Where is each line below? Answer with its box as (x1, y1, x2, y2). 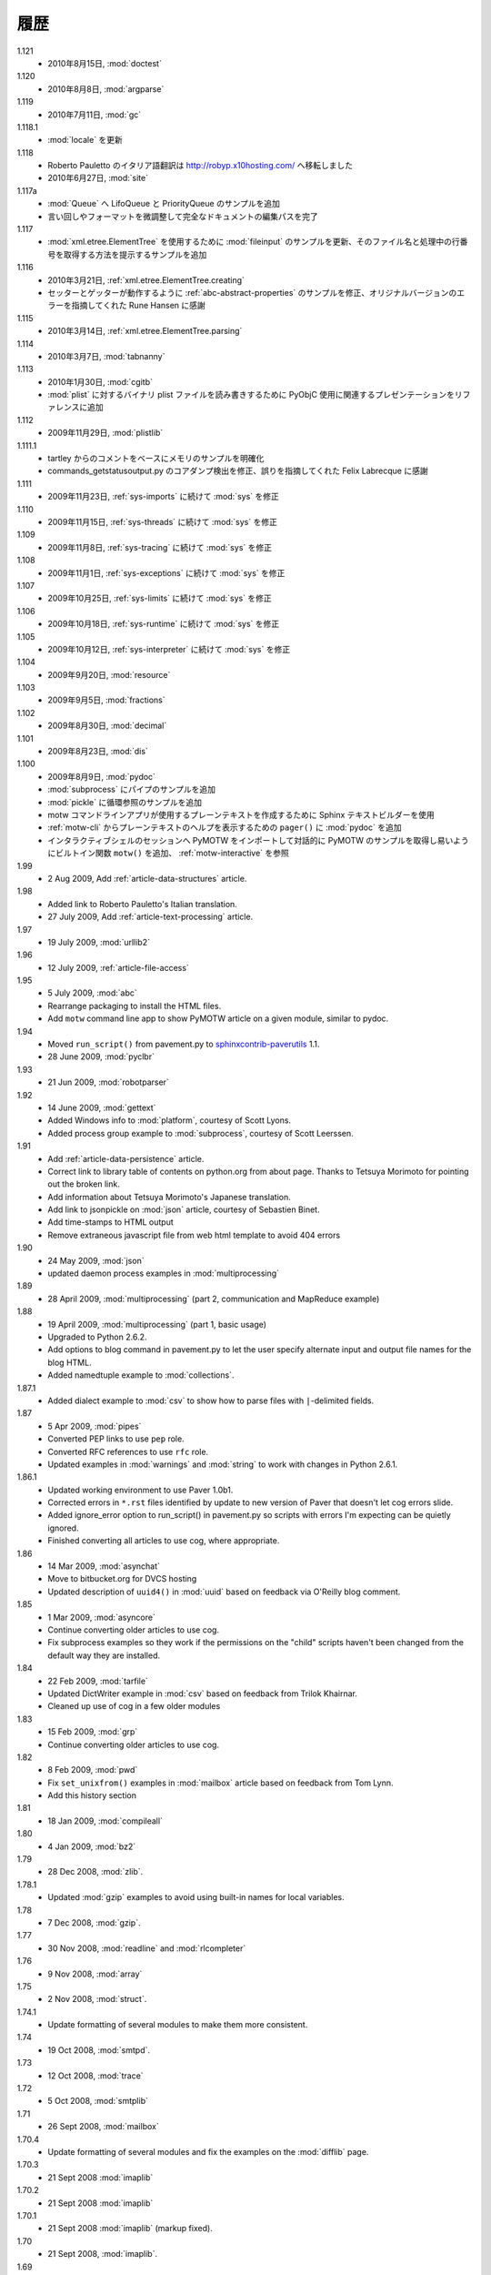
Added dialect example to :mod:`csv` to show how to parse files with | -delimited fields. (47, 1395, 375, 1406)
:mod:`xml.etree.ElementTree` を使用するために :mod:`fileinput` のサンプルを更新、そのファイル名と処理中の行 (47, 237, 461, 248)
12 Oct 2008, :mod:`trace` (47, 2070, 145, 2081)
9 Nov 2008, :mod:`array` (47, 1968, 143, 1979)
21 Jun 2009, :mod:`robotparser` (47, 1077, 170, 1087)
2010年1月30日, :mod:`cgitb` (47, 376, 154, 387)
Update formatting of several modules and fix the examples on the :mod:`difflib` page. (47, 2147, 369, 2157)
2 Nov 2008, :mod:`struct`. (47, 1994, 147, 2005)
